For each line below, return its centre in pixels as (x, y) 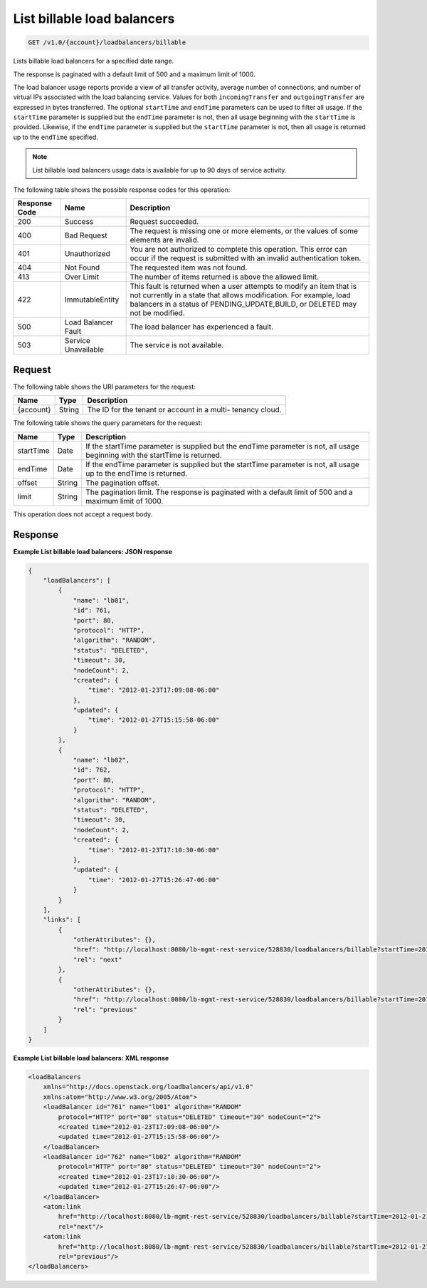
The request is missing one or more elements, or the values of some (244, 231)
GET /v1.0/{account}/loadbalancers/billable (107, 42)
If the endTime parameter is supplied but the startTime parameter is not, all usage (222, 464)
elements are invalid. (164, 240)
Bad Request (86, 235)
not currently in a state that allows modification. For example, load (241, 295)
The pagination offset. (123, 483)
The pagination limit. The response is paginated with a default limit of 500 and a (219, 492)
